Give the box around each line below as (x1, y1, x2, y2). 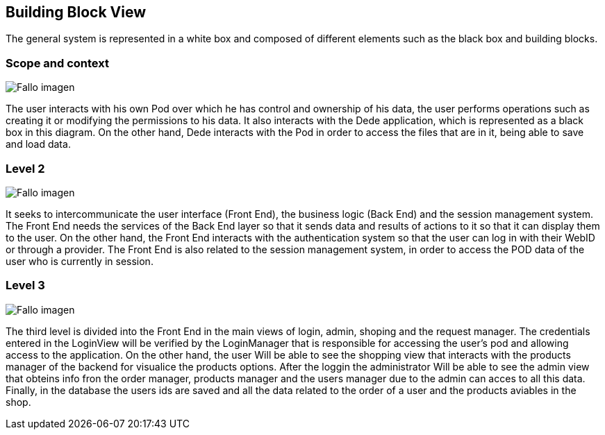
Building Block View (6, 3, 147, 21)
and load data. (6, 138, 71, 151)
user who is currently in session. (6, 255, 154, 267)
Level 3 (6, 278, 45, 293)
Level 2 (6, 161, 45, 176)
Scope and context (6, 56, 109, 70)
